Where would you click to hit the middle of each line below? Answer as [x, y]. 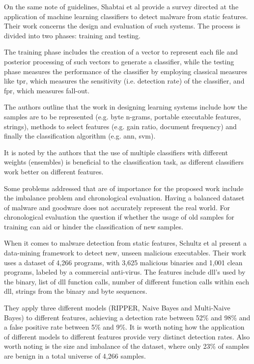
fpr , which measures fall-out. [47, 90]
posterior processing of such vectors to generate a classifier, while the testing [119, 61]
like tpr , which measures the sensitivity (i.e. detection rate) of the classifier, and [124, 81]
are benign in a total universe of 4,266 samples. [75, 356]
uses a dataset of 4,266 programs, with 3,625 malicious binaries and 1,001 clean [123, 262]
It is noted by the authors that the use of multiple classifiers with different [116, 152]
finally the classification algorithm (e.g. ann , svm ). [80, 136]
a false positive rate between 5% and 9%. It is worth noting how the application [124, 327]
